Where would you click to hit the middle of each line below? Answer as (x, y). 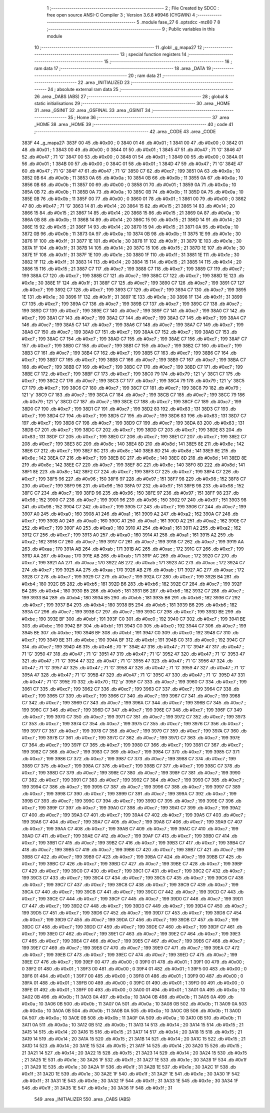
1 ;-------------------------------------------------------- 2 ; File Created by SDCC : (133, 8)
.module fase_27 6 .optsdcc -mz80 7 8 (180, 22)
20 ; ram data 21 (145, 76)
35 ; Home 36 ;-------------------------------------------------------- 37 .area (148, 117)
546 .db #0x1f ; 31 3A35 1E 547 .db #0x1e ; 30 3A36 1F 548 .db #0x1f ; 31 (97, 1087)
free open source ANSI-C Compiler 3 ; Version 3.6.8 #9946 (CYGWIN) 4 (121, 15)
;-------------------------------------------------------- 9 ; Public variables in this (131, 29)
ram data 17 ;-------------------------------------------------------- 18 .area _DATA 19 (122, 69)
